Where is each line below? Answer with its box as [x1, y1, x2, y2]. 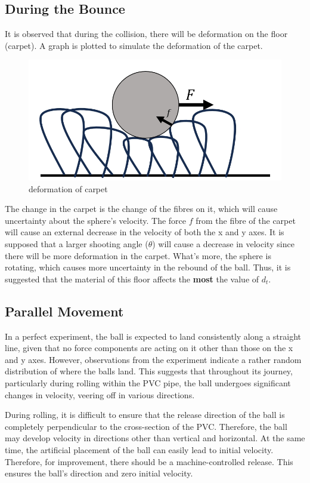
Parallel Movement [5, 302, 124, 320]
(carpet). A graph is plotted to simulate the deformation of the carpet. [5, 39, 263, 51]
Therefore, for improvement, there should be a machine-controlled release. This [5, 455, 293, 467]
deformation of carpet [29, 182, 108, 195]
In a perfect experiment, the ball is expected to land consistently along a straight [5, 330, 302, 342]
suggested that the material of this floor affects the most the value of [5, 272, 259, 285]
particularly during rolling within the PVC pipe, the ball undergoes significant [5, 376, 291, 389]
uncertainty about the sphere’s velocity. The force [5, 214, 186, 226]
